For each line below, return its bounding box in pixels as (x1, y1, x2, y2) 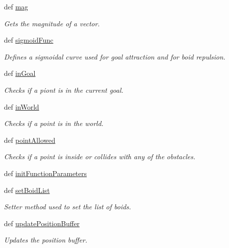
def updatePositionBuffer (4, 218, 80, 228)
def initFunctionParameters (4, 168, 87, 178)
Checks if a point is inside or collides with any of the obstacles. (4, 151, 195, 162)
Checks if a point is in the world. (4, 118, 104, 128)
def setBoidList (4, 185, 50, 195)
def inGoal (4, 68, 36, 78)
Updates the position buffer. (4, 235, 88, 245)
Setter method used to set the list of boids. (4, 201, 131, 212)
